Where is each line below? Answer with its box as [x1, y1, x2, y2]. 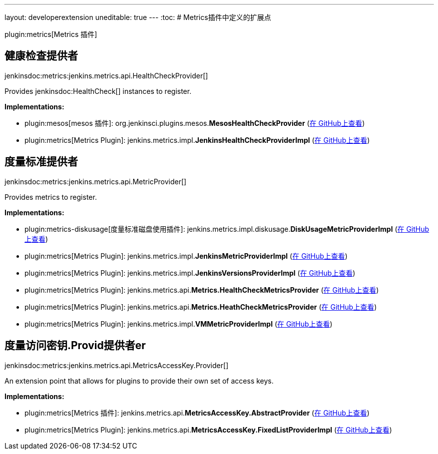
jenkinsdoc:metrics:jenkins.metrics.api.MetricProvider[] [4, 177, 187, 186]
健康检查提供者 [4, 49, 78, 62]
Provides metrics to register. [4, 192, 97, 201]
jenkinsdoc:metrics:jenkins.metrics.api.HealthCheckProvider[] [4, 71, 208, 80]
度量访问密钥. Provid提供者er [4, 339, 146, 352]
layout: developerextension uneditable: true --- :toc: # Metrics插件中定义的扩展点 [4, 13, 271, 21]
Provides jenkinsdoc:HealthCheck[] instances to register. [4, 86, 192, 95]
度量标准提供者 [4, 155, 78, 168]
